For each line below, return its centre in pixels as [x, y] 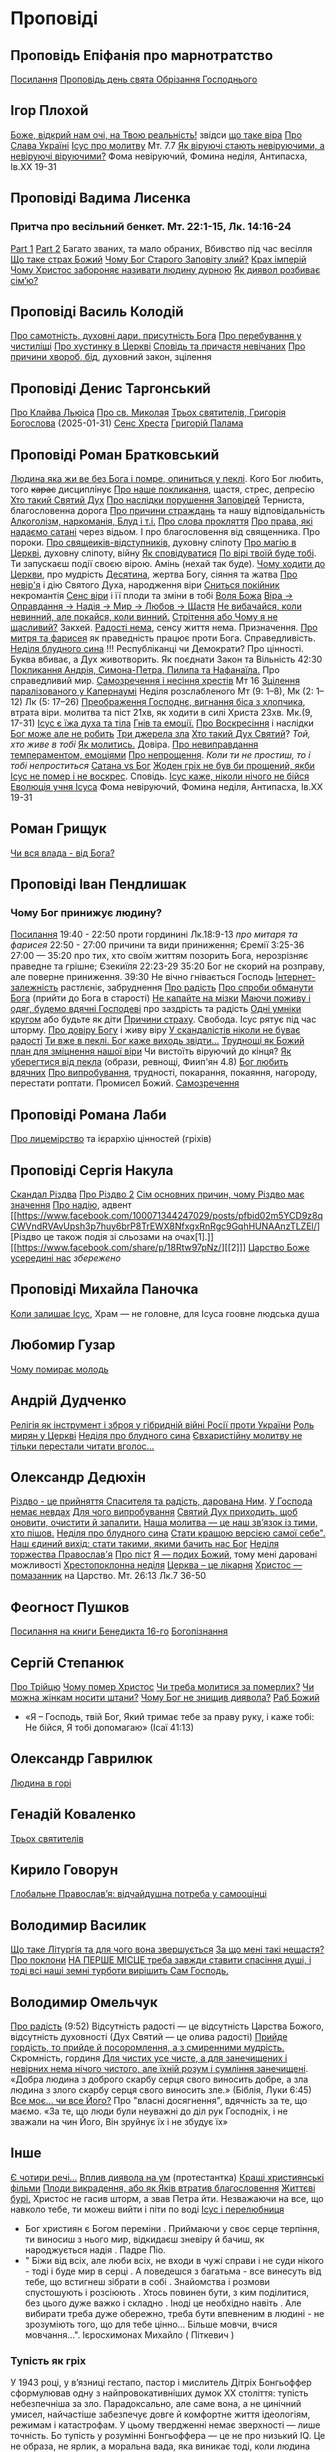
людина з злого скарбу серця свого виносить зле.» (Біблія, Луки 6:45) [161, 2090]
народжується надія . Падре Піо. [95, 2249]
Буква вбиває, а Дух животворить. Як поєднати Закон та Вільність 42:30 [166, 659]
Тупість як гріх [48, 2360]
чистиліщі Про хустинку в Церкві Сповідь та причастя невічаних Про [158, 346]
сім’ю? [24, 280]
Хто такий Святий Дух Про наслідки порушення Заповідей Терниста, [157, 499]
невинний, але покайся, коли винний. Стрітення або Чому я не [144, 616]
